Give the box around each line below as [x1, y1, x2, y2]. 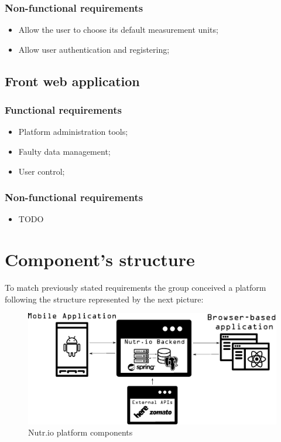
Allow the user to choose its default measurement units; [18, 23, 218, 36]
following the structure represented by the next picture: [5, 293, 204, 305]
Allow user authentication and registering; [18, 43, 170, 55]
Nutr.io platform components [28, 426, 133, 438]
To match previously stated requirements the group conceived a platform [5, 281, 266, 294]
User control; [18, 165, 65, 177]
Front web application [5, 72, 140, 90]
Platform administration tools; [18, 125, 128, 138]
